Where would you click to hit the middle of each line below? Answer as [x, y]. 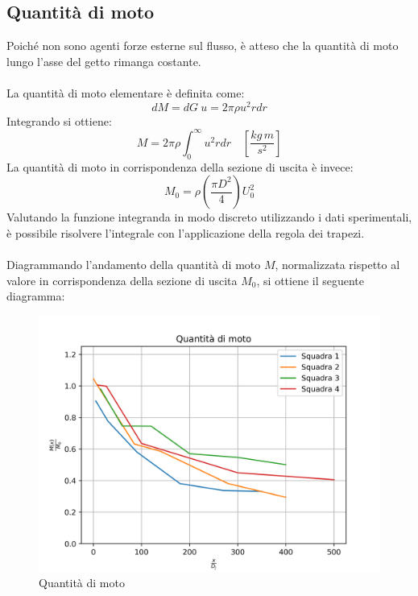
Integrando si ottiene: [59, 120]
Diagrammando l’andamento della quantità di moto [134, 264]
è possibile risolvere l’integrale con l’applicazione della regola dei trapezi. [186, 232]
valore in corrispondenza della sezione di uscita [122, 280]
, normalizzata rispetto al [337, 264]
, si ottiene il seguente [310, 280]
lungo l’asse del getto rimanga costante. [104, 61]
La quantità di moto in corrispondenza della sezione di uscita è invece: [180, 166]
